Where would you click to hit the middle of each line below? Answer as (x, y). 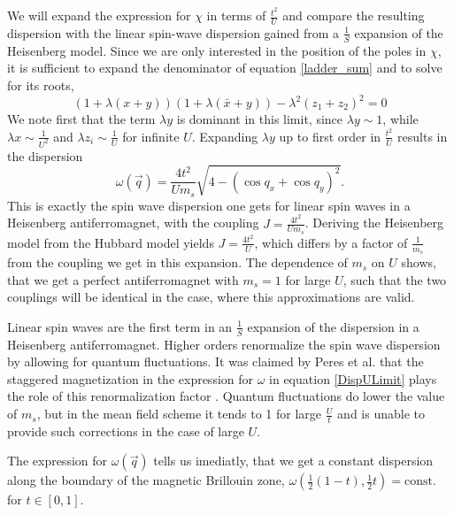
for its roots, (41, 85)
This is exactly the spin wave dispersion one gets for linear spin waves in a (209, 205)
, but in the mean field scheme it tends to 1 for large (179, 414)
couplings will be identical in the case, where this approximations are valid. (211, 297)
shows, (419, 262)
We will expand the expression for (99, 15)
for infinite (151, 136)
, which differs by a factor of (331, 242)
